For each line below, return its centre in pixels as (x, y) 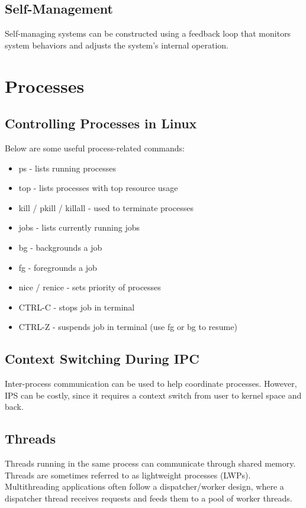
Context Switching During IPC (102, 359)
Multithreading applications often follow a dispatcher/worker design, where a (144, 486)
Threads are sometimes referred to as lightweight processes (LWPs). (128, 475)
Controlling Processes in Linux (101, 123)
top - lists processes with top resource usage (98, 188)
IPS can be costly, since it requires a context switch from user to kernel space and (153, 395)
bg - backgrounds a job (60, 247)
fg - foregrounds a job (58, 267)
